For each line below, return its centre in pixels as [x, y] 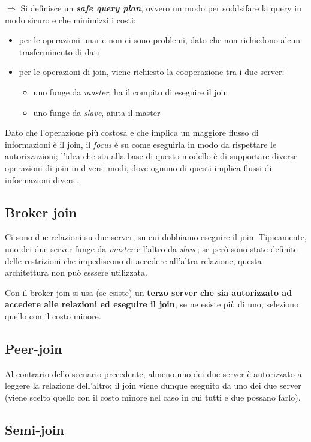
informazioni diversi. [42, 179]
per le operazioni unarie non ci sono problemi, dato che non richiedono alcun [160, 40]
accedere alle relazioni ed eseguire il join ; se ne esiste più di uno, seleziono [152, 304]
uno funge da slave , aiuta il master [97, 112]
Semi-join [34, 429]
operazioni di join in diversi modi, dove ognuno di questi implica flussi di [138, 167]
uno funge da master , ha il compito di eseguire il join [131, 92]
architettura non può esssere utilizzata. [76, 272]
